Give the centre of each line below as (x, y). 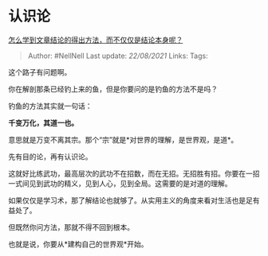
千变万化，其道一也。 (43, 122)
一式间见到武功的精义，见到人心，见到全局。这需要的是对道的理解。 (120, 183)
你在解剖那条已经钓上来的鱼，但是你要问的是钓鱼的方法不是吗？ (113, 89)
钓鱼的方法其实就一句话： (50, 106)
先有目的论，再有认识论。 (50, 157)
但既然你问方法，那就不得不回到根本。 (71, 227)
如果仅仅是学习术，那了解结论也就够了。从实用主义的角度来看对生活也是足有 (134, 200)
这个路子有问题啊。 (40, 72)
